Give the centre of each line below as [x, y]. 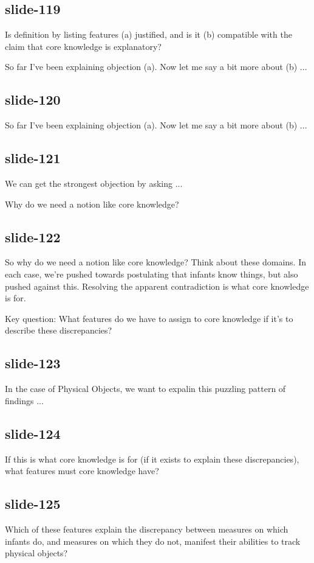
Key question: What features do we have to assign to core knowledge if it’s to [149, 318]
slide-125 [33, 504]
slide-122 [33, 236]
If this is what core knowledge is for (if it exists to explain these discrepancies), [152, 459]
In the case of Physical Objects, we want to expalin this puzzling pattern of [145, 389]
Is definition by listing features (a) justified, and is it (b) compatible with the [148, 34]
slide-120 [33, 100]
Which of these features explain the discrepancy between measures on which [147, 529]
